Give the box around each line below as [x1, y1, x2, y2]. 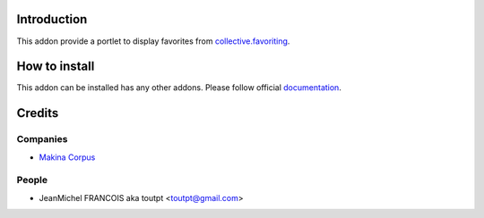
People [16, 174, 48, 187]
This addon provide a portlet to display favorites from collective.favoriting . [16, 36, 290, 46]
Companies [16, 133, 68, 146]
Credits [16, 105, 59, 121]
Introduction [16, 12, 88, 27]
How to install [16, 59, 95, 74]
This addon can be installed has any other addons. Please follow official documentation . [16, 82, 342, 93]
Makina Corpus [39, 152, 96, 163]
